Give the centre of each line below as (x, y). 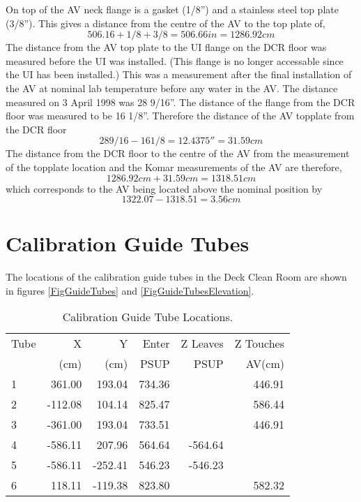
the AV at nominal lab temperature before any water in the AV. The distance (172, 88)
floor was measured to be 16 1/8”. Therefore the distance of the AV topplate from (180, 116)
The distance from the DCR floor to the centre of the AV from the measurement (178, 153)
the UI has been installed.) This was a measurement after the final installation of (179, 74)
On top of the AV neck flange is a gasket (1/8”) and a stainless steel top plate (172, 9)
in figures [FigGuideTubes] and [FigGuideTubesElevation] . (130, 290)
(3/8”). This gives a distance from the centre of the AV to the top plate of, (166, 23)
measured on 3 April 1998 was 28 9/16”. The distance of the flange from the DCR (180, 102)
